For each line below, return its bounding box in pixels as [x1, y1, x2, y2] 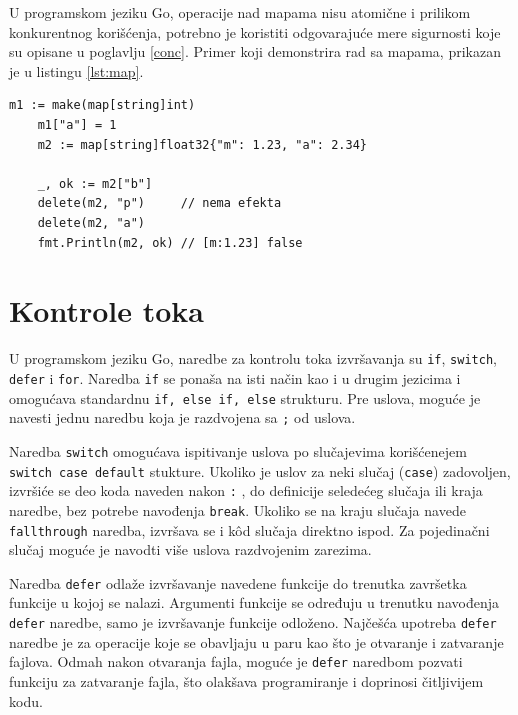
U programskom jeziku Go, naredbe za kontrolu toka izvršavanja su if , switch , [9, 348, 497, 369]
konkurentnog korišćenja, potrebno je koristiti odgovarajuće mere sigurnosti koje [9, 21, 501, 42]
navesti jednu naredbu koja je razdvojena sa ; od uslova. [9, 407, 356, 428]
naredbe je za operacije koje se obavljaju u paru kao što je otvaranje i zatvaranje [9, 631, 504, 652]
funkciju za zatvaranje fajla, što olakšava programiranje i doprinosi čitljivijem [9, 670, 484, 691]
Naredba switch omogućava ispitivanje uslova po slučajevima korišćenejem [9, 440, 467, 461]
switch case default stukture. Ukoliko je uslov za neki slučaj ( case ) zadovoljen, [9, 460, 511, 481]
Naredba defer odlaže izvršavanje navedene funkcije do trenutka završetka [9, 572, 467, 593]
